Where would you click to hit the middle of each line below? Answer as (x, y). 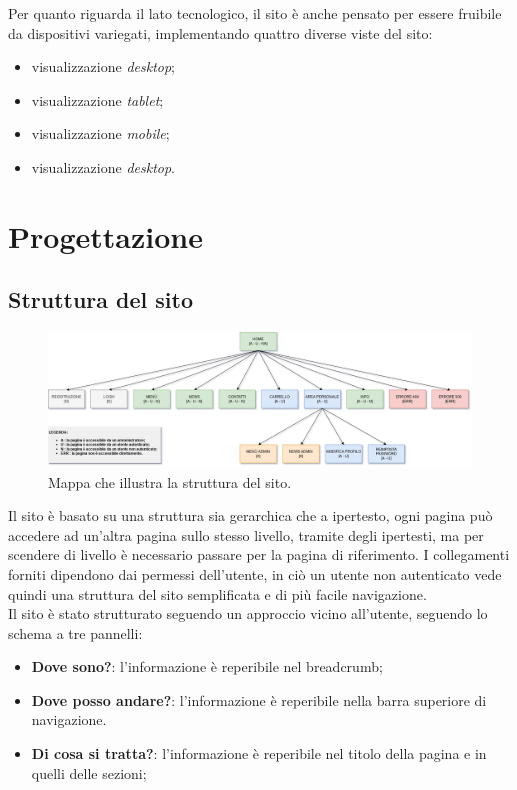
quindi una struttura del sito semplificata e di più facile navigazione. (217, 593)
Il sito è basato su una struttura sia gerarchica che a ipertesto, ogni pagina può (250, 515)
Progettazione (105, 235)
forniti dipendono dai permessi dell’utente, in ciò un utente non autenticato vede (255, 573)
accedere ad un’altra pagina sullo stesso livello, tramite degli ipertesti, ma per (246, 534)
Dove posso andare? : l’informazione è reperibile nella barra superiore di (259, 699)
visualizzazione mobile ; (100, 133)
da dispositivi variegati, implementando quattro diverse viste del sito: (220, 32)
